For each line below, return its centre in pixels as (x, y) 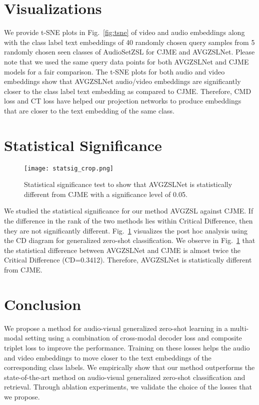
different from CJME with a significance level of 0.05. (106, 194)
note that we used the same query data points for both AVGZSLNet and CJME (126, 61)
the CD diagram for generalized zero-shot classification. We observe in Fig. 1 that (130, 240)
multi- (239, 328)
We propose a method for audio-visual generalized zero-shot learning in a (116, 328)
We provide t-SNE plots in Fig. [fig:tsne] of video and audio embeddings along (124, 32)
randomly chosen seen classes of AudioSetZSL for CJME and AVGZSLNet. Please (129, 52)
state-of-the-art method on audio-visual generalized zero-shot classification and (125, 377)
